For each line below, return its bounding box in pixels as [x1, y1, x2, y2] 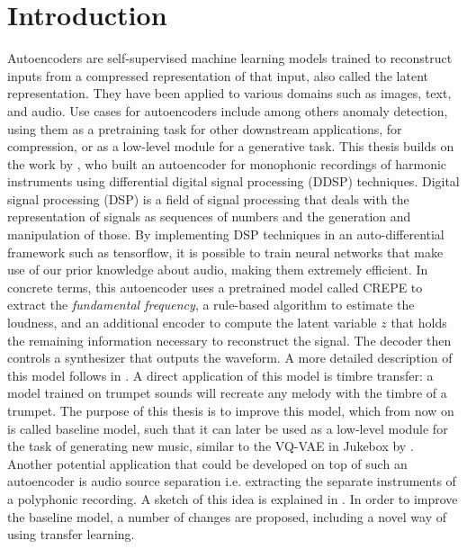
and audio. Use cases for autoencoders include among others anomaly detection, [7, 101, 448, 120]
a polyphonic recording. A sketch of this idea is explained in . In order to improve [7, 489, 458, 508]
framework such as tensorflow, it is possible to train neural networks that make [7, 242, 444, 261]
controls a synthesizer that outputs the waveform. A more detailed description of [7, 348, 453, 367]
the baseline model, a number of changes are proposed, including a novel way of [7, 507, 447, 526]
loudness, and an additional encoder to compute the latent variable [7, 313, 377, 332]
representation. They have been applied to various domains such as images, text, [7, 84, 452, 103]
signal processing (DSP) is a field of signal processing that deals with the [7, 189, 409, 208]
